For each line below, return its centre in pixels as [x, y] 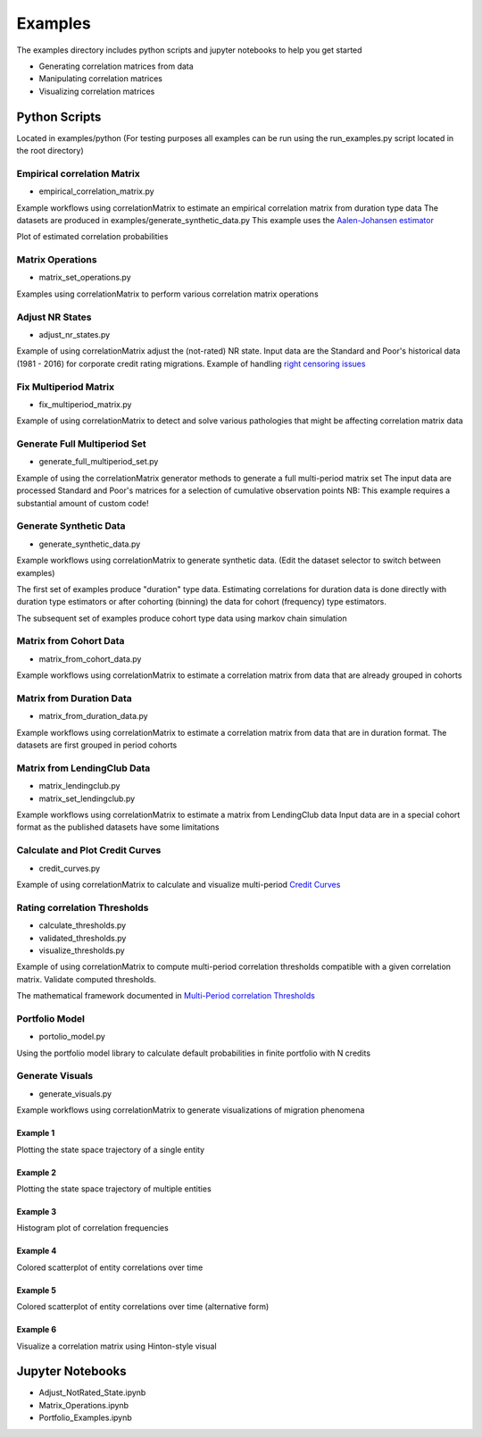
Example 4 [37, 1251]
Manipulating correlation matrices [100, 79]
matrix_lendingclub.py [79, 786]
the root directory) [50, 151]
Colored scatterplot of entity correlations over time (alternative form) [143, 1307]
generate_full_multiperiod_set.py [99, 462]
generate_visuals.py [75, 1093]
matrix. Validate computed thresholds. [86, 979]
